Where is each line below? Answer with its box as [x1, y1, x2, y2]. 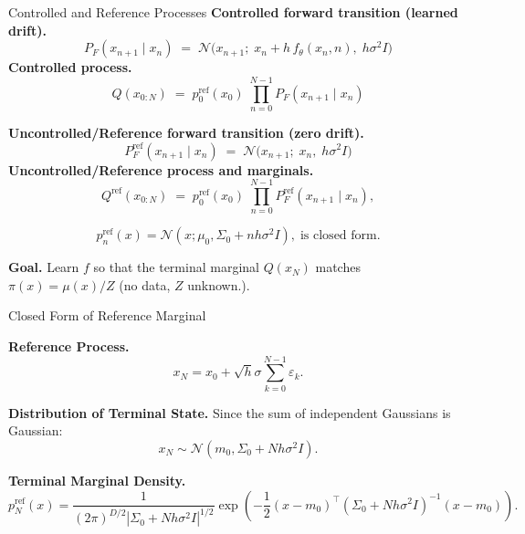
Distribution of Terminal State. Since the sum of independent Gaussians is [8, 403, 451, 422]
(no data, [119, 275, 171, 294]
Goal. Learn [8, 257, 79, 277]
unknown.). [187, 275, 250, 294]
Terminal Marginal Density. [8, 470, 186, 489]
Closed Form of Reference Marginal [8, 306, 206, 325]
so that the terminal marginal [93, 257, 259, 277]
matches [315, 257, 361, 277]
